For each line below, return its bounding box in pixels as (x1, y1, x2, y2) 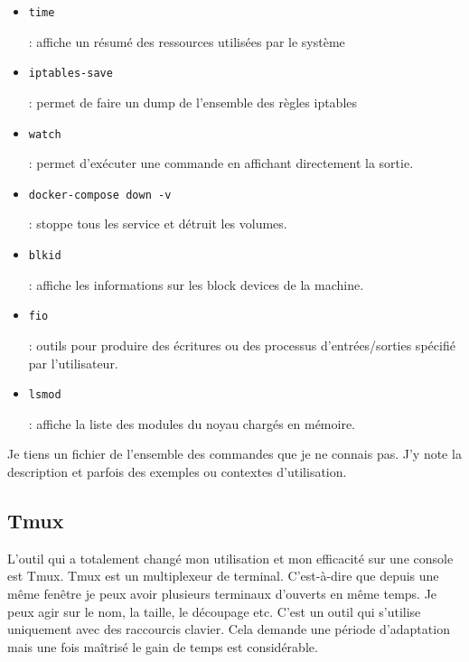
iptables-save (28, 67, 113, 80)
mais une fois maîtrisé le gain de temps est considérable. (7, 637, 318, 656)
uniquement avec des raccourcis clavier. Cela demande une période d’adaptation (7, 620, 450, 639)
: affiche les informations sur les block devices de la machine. (28, 275, 364, 294)
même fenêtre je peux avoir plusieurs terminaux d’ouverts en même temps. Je (7, 583, 437, 602)
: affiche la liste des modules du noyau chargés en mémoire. (28, 414, 356, 433)
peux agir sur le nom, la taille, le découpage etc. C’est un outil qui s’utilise (7, 601, 421, 620)
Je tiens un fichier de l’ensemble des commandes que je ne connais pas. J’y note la (7, 444, 462, 463)
